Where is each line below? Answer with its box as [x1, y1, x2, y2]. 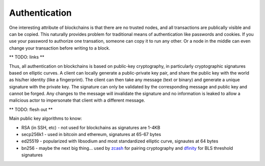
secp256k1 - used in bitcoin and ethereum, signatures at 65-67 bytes [21, 132, 161, 138]
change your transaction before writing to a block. [9, 45, 110, 51]
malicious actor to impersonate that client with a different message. [9, 97, 145, 103]
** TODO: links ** [9, 54, 45, 60]
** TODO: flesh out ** [9, 106, 53, 112]
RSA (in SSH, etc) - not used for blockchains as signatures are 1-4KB [21, 124, 160, 130]
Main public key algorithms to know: [9, 115, 82, 121]
